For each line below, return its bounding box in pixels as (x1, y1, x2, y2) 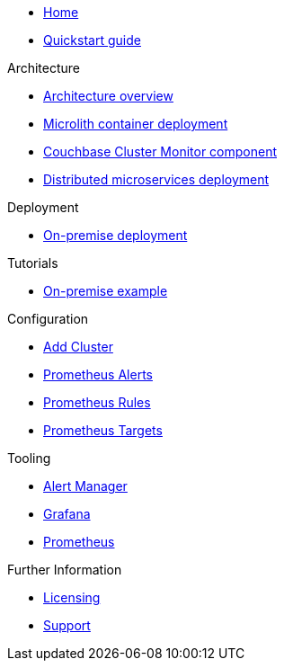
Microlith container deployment (43, 116, 228, 131)
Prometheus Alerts (43, 367, 153, 382)
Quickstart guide (43, 32, 141, 48)
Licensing (43, 590, 101, 605)
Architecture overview (43, 88, 173, 103)
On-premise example (43, 283, 168, 298)
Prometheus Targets (43, 423, 163, 438)
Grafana (43, 506, 91, 521)
